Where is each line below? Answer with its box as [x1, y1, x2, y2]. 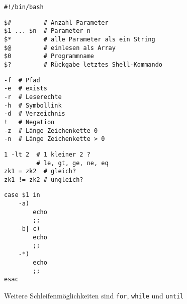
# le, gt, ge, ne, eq [36, 159, 109, 167]
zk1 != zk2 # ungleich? [4, 176, 83, 183]
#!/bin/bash [4, 4, 44, 11]
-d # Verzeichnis [4, 110, 65, 118]
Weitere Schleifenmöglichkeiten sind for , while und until [4, 290, 184, 300]
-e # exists [4, 85, 47, 92]
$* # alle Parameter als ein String [4, 35, 155, 43]
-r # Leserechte [4, 93, 62, 100]
